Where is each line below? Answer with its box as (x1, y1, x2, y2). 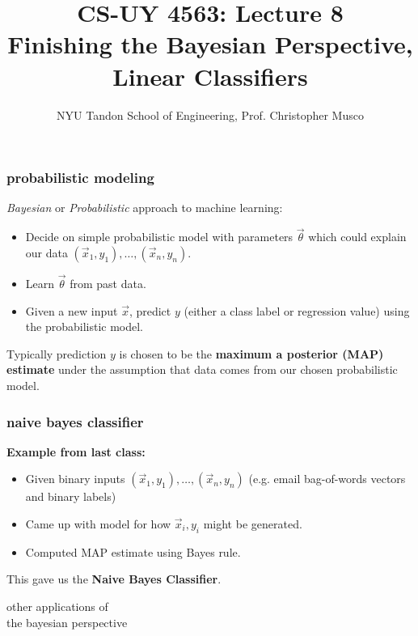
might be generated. (203, 515, 302, 532)
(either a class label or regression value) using (184, 302, 410, 319)
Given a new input (25, 302, 118, 319)
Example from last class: (6, 443, 146, 460)
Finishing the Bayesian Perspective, (7, 28, 413, 61)
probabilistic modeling (6, 167, 154, 188)
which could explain (308, 228, 407, 245)
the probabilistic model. (25, 318, 143, 335)
